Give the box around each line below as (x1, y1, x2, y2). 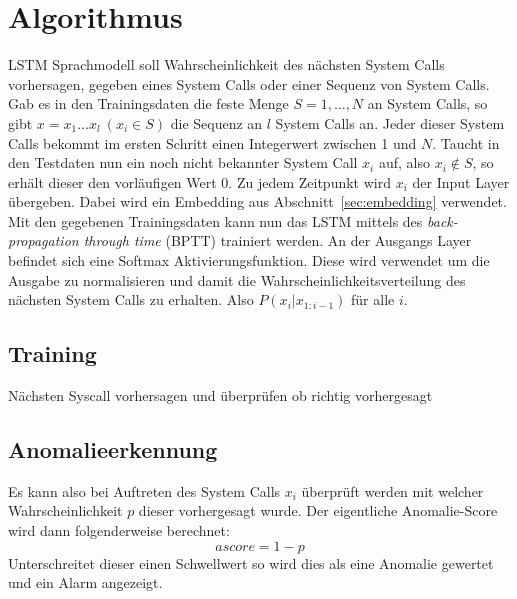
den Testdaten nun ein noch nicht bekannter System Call (8, 152, 358, 173)
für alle (351, 289, 395, 310)
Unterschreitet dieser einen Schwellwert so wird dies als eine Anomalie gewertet (8, 552, 494, 573)
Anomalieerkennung (8, 434, 218, 465)
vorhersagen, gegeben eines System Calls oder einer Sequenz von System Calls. (8, 73, 490, 94)
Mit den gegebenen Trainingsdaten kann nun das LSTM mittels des (8, 210, 423, 231)
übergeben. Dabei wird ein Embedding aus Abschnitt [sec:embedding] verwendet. (8, 191, 507, 212)
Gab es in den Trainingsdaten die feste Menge (8, 93, 289, 114)
